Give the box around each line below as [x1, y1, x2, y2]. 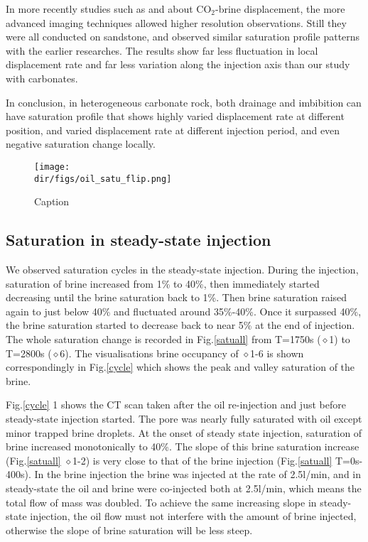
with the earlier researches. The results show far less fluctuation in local [6, 43, 318, 58]
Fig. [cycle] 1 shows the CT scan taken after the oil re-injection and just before [6, 397, 346, 412]
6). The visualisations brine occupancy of [60, 345, 239, 360]
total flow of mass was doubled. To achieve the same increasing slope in [6, 494, 317, 509]
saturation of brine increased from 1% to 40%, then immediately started [6, 276, 320, 291]
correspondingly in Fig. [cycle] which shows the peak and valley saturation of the [6, 359, 355, 374]
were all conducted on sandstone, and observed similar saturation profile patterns [6, 29, 360, 44]
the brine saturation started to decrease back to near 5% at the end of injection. [6, 318, 355, 332]
